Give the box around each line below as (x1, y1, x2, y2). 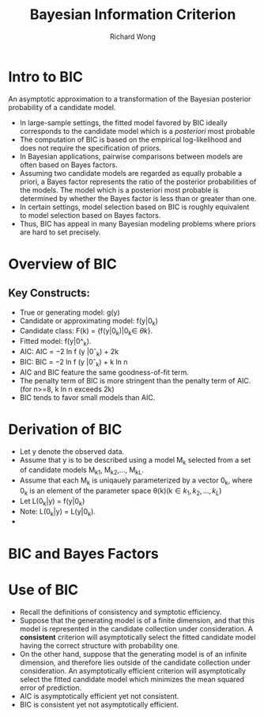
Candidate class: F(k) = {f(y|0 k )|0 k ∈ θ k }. (19, 326, 153, 338)
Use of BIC (8, 581, 79, 599)
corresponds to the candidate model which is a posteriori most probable (19, 126, 255, 135)
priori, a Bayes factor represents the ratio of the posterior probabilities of (19, 177, 257, 186)
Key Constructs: (8, 287, 91, 300)
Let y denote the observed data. (19, 446, 125, 456)
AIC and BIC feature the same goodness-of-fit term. (19, 367, 190, 377)
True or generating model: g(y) (19, 307, 120, 317)
